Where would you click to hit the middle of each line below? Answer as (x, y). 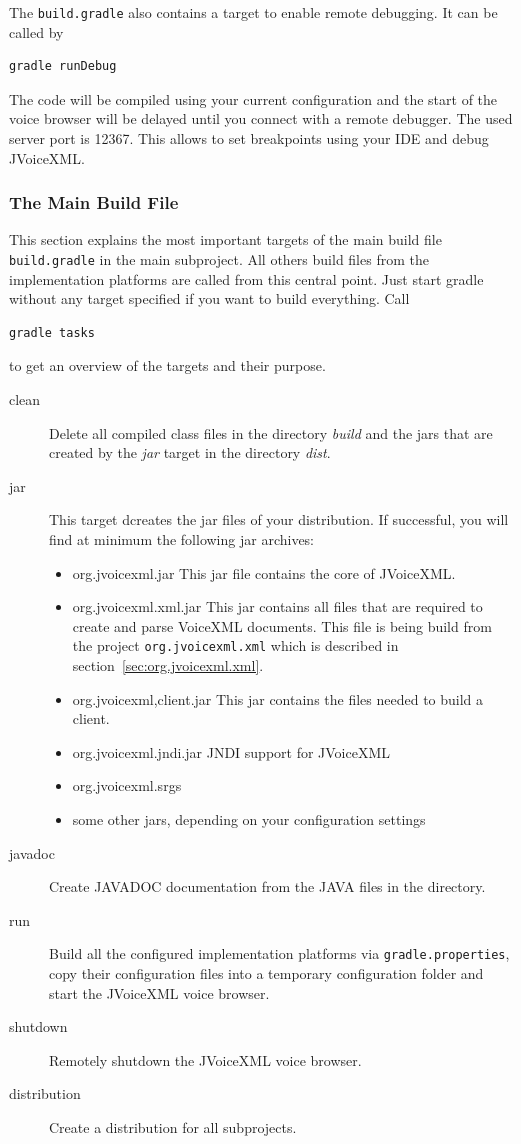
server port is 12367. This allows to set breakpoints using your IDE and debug (249, 138)
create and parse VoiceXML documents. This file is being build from (282, 625)
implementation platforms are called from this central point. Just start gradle (246, 278)
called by (36, 31)
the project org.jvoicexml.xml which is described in (235, 645)
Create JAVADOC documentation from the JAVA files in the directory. (267, 886)
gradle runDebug (63, 66)
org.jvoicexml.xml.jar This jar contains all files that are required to (277, 606)
